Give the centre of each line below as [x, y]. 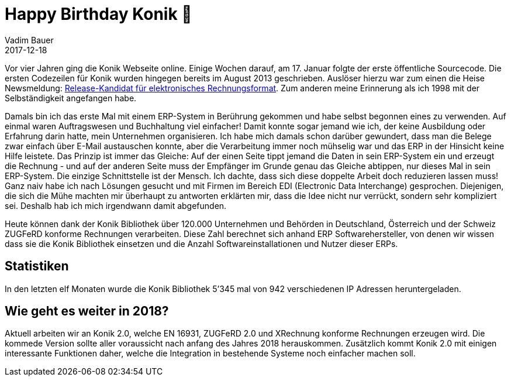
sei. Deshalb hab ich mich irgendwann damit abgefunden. [116, 205]
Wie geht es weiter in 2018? [87, 311]
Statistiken [37, 266]
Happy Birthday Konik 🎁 [99, 14]
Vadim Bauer [29, 40]
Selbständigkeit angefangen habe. [71, 98]
